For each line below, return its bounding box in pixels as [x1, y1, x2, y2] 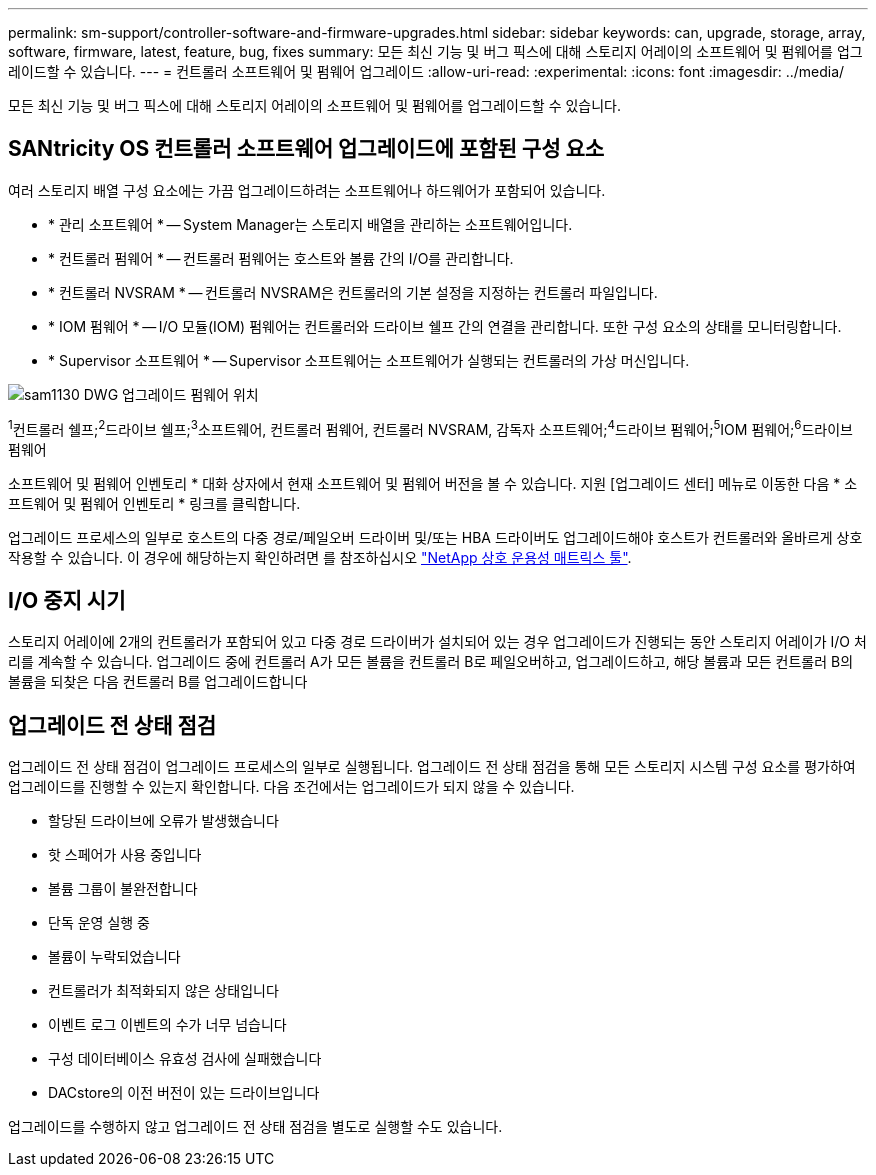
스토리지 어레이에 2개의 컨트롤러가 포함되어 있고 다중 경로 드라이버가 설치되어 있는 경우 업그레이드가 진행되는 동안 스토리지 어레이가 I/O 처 [8, 633, 867, 651]
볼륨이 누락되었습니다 [48, 948, 181, 966]
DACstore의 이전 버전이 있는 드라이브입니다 [48, 1084, 320, 1102]
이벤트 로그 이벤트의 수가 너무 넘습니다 [48, 1016, 287, 1034]
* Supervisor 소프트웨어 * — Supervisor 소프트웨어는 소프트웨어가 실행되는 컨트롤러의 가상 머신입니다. [48, 351, 690, 369]
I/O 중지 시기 [8, 587, 126, 613]
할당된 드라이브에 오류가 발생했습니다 [48, 812, 279, 830]
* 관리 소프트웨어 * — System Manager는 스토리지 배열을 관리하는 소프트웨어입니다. [48, 215, 573, 233]
